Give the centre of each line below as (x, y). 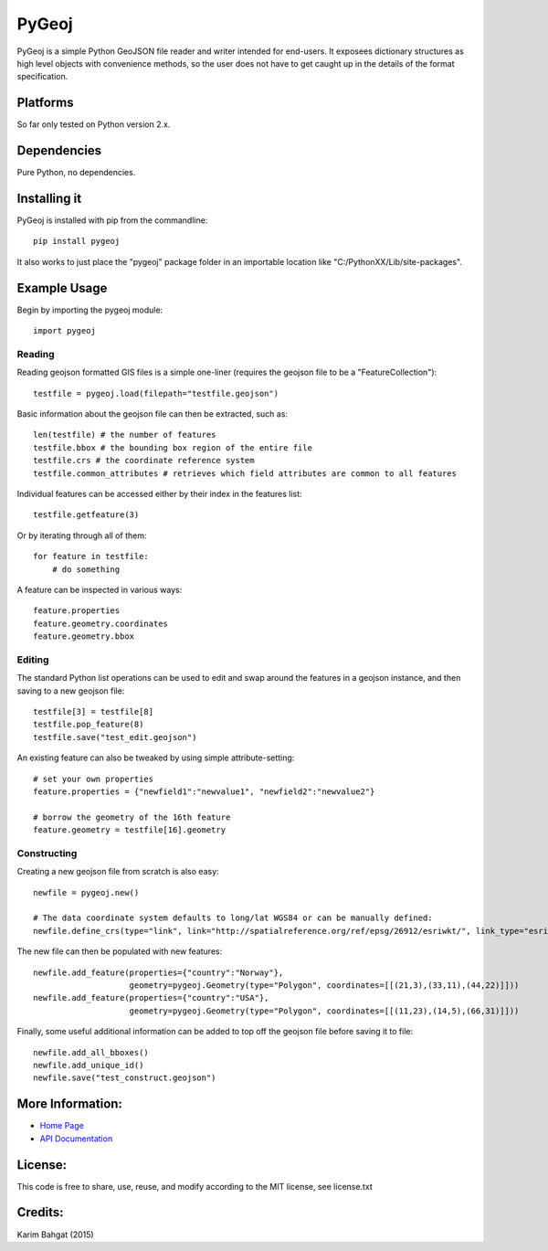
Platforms (45, 103)
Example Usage (62, 288)
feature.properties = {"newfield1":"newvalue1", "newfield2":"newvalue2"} (204, 792)
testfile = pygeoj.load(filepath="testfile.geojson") (156, 393)
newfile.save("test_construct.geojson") (125, 1078)
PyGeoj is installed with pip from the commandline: (112, 220)
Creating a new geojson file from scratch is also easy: (118, 872)
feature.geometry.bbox (84, 636)
